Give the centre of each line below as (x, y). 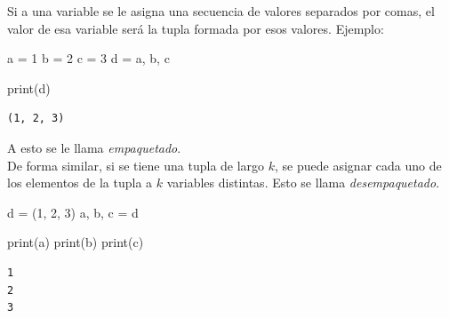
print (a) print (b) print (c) (76, 242)
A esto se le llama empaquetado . (94, 147)
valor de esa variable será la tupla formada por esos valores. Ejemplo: (196, 28)
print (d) (29, 87)
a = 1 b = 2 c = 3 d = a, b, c (88, 58)
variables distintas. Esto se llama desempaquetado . (303, 183)
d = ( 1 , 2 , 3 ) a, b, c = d (73, 212)
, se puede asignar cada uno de (358, 165)
